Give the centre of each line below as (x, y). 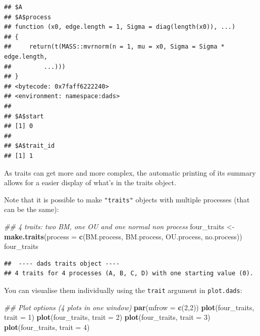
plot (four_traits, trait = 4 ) (47, 327)
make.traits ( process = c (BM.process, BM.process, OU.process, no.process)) (123, 236)
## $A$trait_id (30, 146)
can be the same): (32, 209)
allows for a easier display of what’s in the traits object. (90, 182)
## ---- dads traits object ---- (62, 263)
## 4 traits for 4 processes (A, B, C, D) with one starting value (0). (129, 274)
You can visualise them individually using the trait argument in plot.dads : (123, 290)
